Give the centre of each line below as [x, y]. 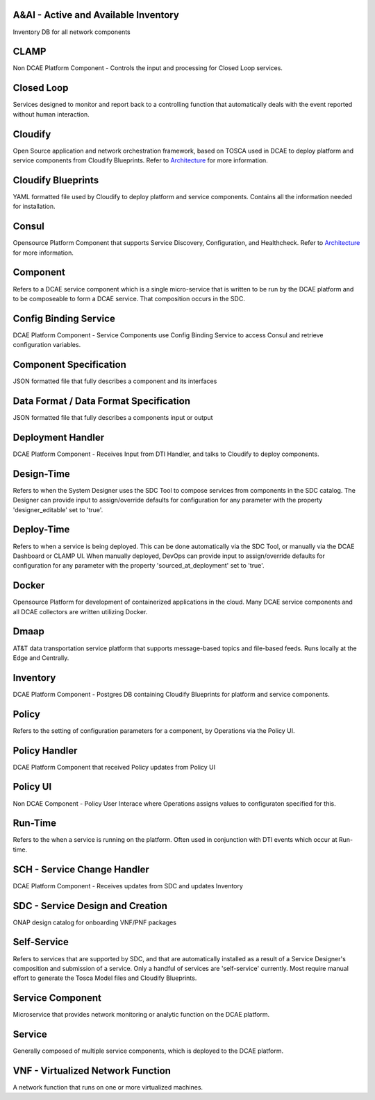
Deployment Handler [59, 437]
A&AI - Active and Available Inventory [96, 15]
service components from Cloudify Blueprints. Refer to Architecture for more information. [141, 160]
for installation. [34, 206]
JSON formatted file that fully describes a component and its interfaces [115, 381]
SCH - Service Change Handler [81, 869]
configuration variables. [47, 345]
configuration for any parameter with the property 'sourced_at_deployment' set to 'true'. [139, 566]
